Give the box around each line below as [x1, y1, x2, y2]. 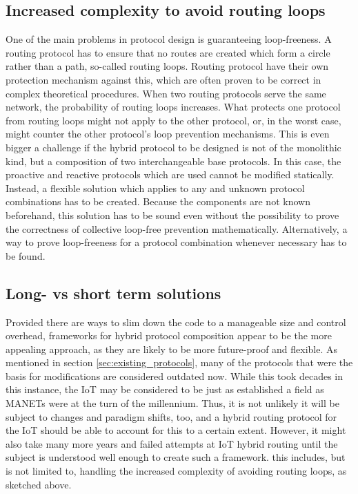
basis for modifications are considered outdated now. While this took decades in [6, 368, 344, 383]
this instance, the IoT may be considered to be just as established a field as [6, 382, 324, 397]
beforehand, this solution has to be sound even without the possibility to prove [6, 207, 339, 222]
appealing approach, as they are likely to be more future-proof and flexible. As [6, 341, 338, 356]
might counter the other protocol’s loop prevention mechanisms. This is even [6, 126, 330, 141]
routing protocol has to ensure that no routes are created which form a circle [6, 45, 330, 59]
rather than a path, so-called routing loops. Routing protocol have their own [6, 59, 329, 73]
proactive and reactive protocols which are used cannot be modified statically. [6, 167, 335, 182]
